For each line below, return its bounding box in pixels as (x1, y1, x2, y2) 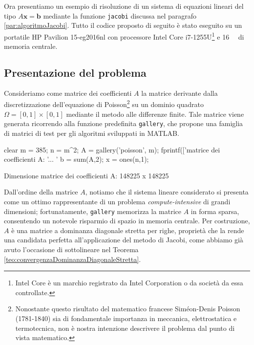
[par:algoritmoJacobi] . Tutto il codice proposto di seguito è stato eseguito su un (4, 20, 242, 30)
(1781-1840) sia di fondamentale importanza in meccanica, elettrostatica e (15, 313, 237, 323)
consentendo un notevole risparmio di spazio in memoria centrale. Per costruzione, (4, 216, 250, 226)
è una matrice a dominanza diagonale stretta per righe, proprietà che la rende (11, 225, 244, 235)
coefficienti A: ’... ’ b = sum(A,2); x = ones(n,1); (4, 154, 149, 164)
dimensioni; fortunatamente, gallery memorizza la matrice (4, 206, 181, 216)
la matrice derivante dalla (141, 87, 218, 98)
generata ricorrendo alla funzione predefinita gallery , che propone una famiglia (4, 118, 243, 129)
